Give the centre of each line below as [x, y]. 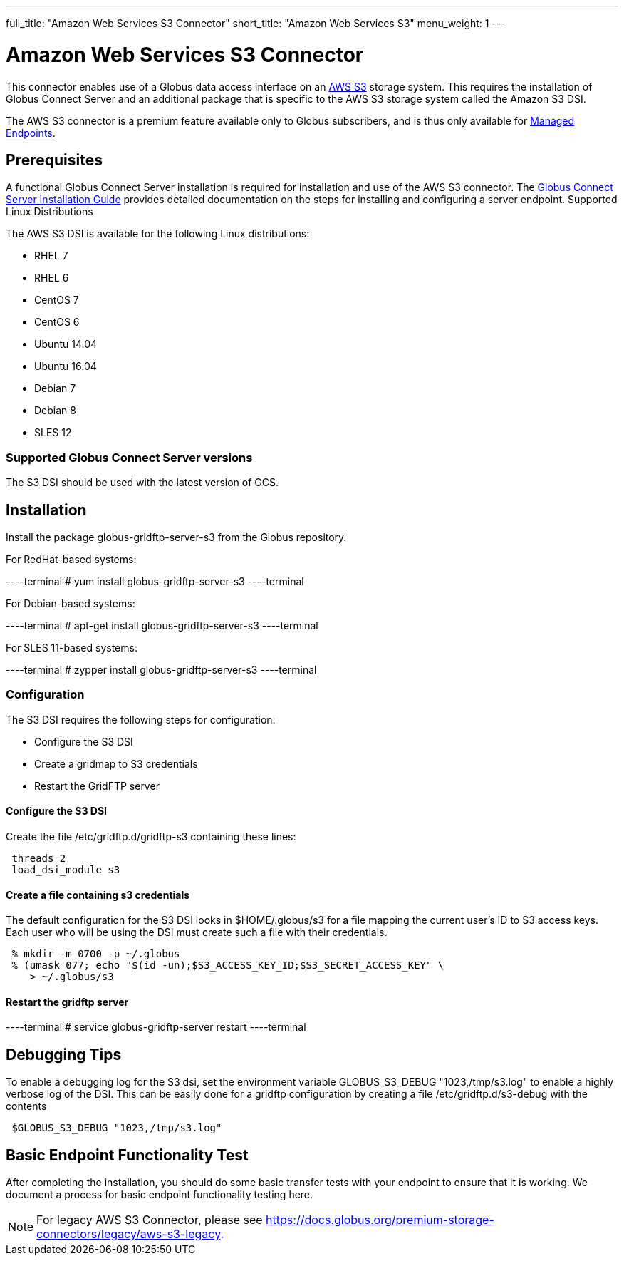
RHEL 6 [52, 278]
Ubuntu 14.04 [66, 344]
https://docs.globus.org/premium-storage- [380, 1220]
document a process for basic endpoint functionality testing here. [160, 1195]
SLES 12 [53, 433]
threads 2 [39, 858]
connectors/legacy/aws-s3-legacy [129, 1234]
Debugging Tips [64, 1054]
